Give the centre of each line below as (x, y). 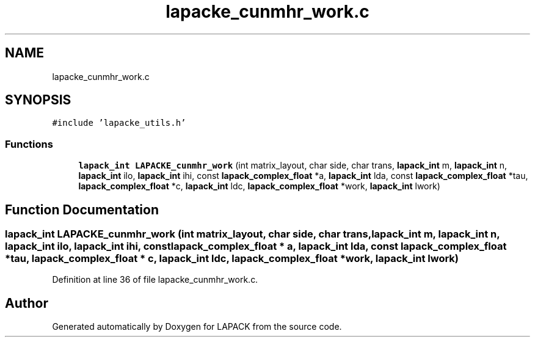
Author (27, 303)
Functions (29, 144)
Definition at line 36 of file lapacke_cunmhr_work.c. (155, 280)
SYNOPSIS (38, 100)
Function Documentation (82, 209)
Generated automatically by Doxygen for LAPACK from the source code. (197, 327)
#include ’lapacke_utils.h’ (119, 123)
